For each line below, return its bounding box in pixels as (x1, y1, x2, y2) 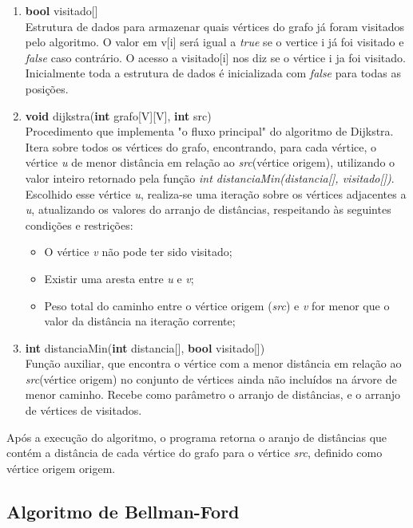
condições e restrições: (25, 216, 133, 233)
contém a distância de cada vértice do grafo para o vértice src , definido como (6, 444, 383, 461)
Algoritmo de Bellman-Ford (6, 498, 240, 523)
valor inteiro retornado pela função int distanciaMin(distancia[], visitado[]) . (25, 169, 395, 186)
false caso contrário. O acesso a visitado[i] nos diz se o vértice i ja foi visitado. (25, 49, 406, 65)
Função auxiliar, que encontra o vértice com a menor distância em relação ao (25, 355, 402, 372)
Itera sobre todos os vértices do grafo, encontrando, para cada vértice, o (25, 138, 377, 155)
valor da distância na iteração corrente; (44, 313, 236, 329)
